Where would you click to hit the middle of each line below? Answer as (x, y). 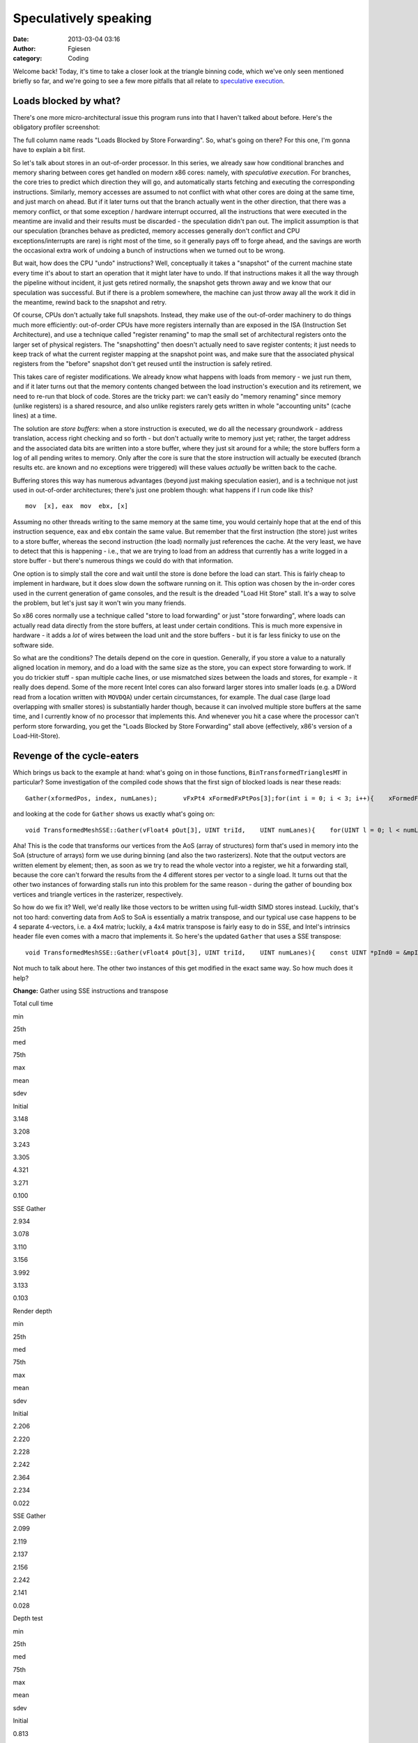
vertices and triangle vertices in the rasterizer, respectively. (98, 894)
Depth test (28, 1618)
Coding (78, 59)
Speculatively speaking (83, 18)
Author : (24, 48)
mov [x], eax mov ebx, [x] (77, 506)
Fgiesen (79, 48)
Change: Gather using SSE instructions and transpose (91, 991)
